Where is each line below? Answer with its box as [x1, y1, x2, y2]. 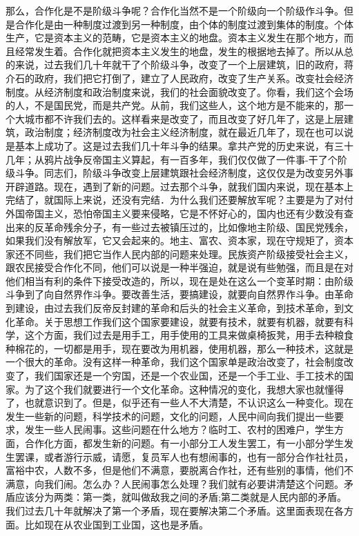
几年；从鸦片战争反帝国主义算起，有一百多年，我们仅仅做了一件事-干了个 [6, 152, 338, 166]
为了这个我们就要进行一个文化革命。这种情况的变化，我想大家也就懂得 [24, 381, 344, 396]
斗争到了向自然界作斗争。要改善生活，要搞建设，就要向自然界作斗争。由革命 [6, 287, 353, 301]
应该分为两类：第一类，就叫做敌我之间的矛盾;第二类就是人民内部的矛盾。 [14, 490, 347, 504]
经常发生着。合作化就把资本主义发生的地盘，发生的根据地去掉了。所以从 [14, 43, 344, 58]
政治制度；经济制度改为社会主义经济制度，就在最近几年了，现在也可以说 [24, 125, 353, 139]
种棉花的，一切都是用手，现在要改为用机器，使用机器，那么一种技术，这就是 [6, 341, 353, 355]
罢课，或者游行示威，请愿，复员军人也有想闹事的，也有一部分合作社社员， [14, 449, 353, 464]
